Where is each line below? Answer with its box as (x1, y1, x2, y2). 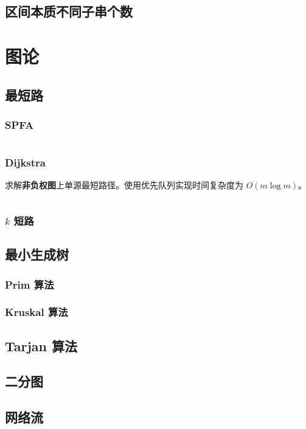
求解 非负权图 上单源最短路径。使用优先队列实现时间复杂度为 (5, 179, 243, 191)
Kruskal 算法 (5, 304, 68, 320)
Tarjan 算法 (5, 336, 78, 355)
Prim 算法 (5, 276, 54, 292)
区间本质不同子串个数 (5, 2, 133, 21)
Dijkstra (5, 155, 46, 170)
